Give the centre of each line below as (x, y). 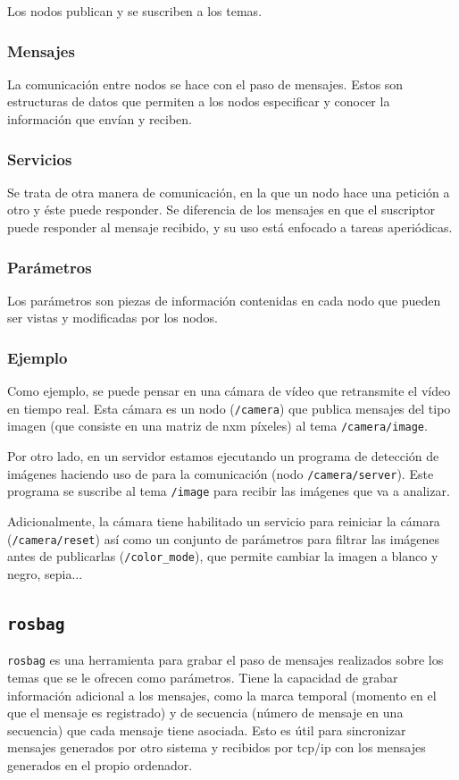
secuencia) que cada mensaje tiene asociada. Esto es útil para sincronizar (207, 730)
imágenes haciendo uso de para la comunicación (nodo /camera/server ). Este (221, 473)
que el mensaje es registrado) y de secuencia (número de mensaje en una (205, 713)
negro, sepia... (45, 573)
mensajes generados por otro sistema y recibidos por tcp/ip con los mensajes (217, 747)
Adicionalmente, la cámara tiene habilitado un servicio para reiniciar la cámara (224, 521)
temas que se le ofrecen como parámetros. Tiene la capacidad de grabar (203, 677)
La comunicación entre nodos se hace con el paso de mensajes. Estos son (205, 84)
